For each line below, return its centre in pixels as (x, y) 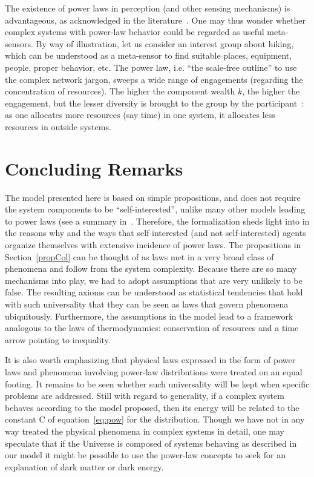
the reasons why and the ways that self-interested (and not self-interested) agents (155, 233)
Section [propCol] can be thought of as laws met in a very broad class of (139, 256)
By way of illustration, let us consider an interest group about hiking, (165, 43)
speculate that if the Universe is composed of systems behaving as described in (151, 443)
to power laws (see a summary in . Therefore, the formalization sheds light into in (157, 221)
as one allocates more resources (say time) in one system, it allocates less (140, 115)
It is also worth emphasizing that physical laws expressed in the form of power (150, 360)
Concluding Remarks (94, 168)
